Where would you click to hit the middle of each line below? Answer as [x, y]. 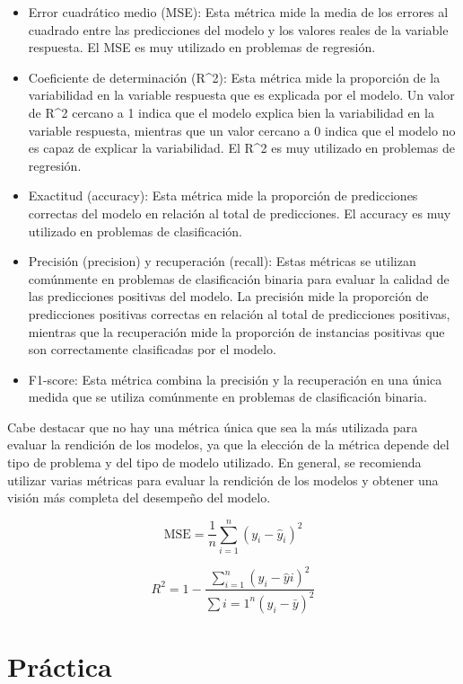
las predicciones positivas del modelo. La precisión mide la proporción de [228, 296]
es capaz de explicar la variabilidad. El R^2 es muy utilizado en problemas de [241, 148]
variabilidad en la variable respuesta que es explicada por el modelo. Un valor [241, 95]
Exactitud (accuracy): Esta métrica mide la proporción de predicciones [223, 195]
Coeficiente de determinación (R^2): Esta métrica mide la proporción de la [234, 77]
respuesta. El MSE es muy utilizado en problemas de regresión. [202, 47]
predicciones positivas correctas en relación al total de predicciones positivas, [239, 313]
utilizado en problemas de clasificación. [135, 231]
